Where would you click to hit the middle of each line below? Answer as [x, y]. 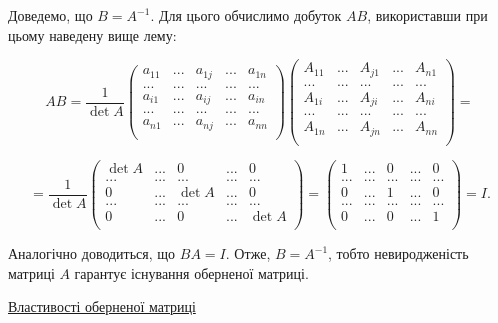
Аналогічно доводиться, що [92, 253]
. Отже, [248, 253]
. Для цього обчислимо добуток [246, 15]
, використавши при [427, 15]
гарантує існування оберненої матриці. [191, 272]
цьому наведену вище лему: [92, 34]
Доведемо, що [50, 15]
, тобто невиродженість [398, 253]
